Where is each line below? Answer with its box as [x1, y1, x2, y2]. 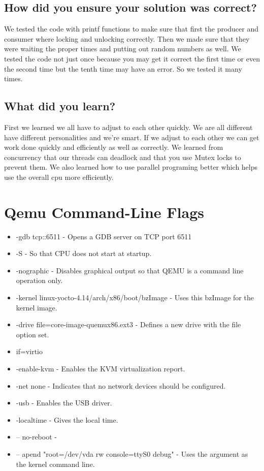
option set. [16, 329, 49, 339]
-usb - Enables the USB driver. [16, 397, 112, 408]
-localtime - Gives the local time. [16, 414, 118, 425]
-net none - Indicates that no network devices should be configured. [16, 380, 226, 391]
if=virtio [16, 346, 43, 357]
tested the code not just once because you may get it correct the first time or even [4, 53, 260, 64]
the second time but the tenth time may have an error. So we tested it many [4, 63, 242, 74]
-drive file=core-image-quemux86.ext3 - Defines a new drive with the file [16, 319, 241, 330]
